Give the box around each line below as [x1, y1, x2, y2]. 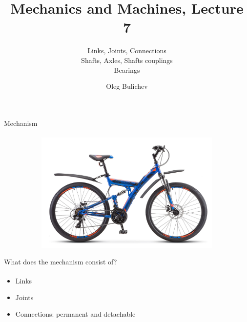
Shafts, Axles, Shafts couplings [81, 55, 173, 65]
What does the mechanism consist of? [4, 257, 117, 267]
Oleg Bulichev [106, 81, 148, 91]
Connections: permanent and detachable [15, 308, 136, 319]
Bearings [114, 64, 140, 75]
